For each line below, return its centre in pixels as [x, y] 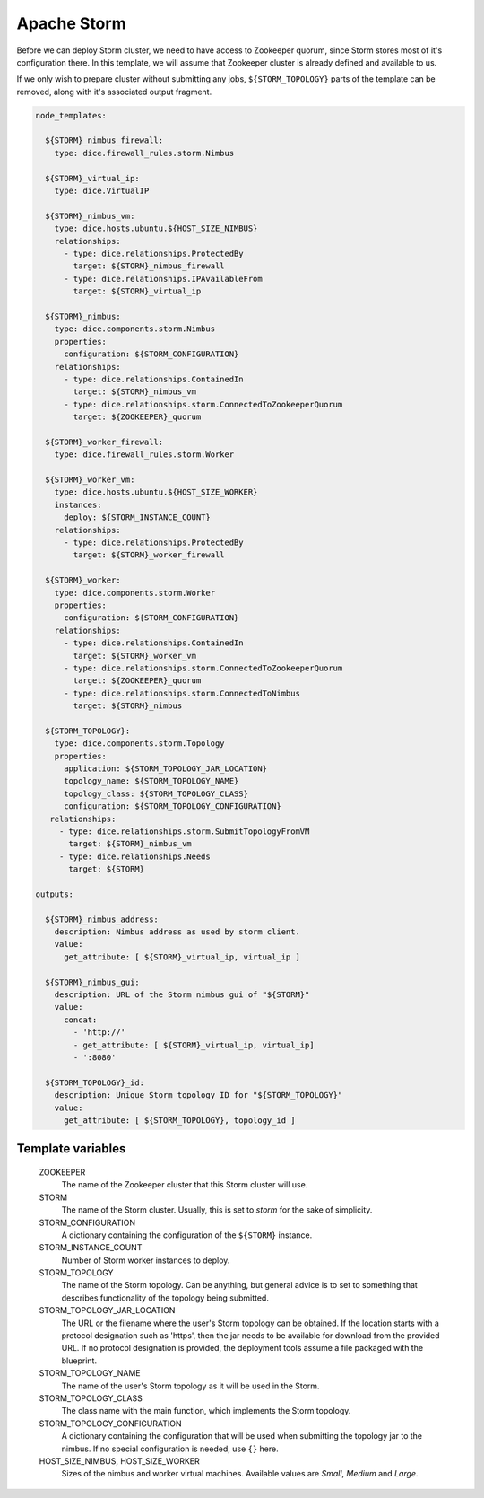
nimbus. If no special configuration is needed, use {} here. [170, 1449]
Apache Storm [71, 23]
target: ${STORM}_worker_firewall [149, 555]
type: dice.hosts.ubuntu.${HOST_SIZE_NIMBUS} [156, 228]
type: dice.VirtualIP [102, 191]
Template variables [71, 1149]
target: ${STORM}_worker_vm [135, 656]
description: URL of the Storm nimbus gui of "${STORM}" [182, 995]
